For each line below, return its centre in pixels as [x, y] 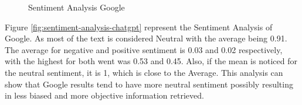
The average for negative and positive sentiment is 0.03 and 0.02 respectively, [144, 49]
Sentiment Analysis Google [77, 7]
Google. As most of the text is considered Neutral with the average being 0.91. [146, 38]
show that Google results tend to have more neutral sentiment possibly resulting [149, 84]
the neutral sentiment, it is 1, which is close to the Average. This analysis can [144, 72]
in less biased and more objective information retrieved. [104, 95]
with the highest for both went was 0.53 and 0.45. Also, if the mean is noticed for [151, 61]
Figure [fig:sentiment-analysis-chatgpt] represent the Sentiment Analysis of [139, 27]
